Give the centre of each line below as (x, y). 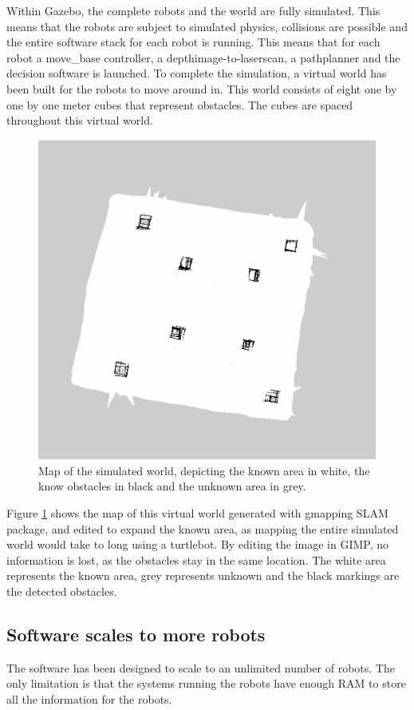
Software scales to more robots (136, 634)
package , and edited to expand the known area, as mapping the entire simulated (203, 528)
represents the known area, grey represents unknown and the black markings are (203, 575)
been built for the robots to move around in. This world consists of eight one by (202, 88)
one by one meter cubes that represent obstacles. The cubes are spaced (180, 104)
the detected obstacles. (62, 591)
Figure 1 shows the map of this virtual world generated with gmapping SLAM (197, 512)
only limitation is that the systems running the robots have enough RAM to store (206, 683)
